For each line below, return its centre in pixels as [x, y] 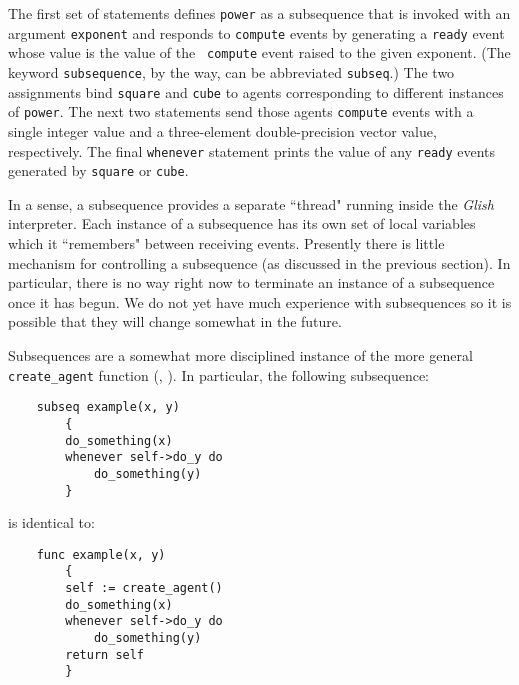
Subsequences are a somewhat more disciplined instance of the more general [240, 355]
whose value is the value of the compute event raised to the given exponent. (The [259, 52]
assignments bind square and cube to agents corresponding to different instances [256, 91]
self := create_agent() [144, 588]
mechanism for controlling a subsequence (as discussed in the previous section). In [259, 262]
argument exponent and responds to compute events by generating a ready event [256, 32]
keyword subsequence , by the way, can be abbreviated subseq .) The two [231, 71]
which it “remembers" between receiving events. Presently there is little [226, 243]
